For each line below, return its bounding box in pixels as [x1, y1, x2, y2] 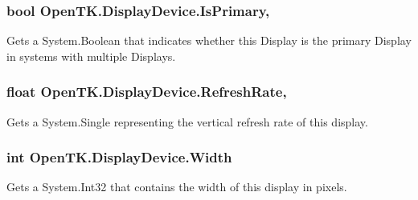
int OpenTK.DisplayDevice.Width [6, 147, 232, 167]
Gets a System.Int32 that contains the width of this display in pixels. [6, 178, 347, 195]
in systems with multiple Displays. [6, 47, 176, 64]
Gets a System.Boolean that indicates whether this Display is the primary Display [6, 32, 412, 49]
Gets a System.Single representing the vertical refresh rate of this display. [6, 113, 368, 130]
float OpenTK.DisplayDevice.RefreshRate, [6, 82, 287, 102]
